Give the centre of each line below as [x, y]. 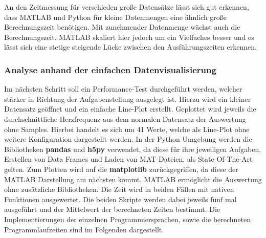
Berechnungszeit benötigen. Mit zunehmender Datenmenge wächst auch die [122, 27]
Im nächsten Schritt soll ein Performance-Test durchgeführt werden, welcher [123, 89]
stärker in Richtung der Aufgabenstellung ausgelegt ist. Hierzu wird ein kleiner [128, 99]
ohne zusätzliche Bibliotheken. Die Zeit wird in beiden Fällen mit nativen [119, 189]
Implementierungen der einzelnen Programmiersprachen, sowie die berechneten [128, 219]
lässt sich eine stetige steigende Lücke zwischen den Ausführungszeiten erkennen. [130, 47]
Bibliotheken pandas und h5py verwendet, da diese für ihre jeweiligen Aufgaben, [133, 149]
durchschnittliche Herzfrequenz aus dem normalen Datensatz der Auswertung [125, 118]
